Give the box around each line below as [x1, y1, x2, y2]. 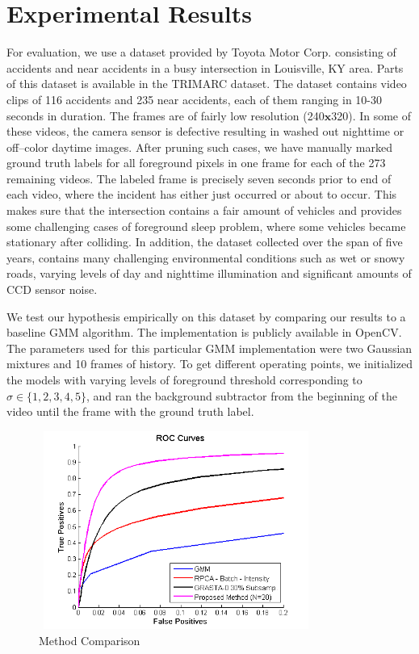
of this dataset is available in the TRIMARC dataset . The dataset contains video [6, 75, 407, 92]
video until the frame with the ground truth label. [6, 403, 254, 420]
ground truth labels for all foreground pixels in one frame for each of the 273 [6, 154, 386, 171]
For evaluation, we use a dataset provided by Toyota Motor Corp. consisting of [6, 44, 396, 61]
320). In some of [331, 107, 412, 124]
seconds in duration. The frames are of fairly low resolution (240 [6, 107, 325, 124]
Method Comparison [39, 632, 140, 649]
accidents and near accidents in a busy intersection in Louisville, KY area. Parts [6, 59, 404, 76]
